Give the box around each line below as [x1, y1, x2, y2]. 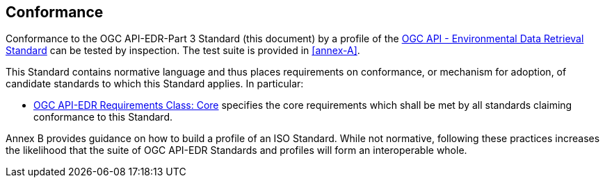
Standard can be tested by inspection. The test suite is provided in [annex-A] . [6, 44, 360, 57]
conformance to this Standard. [33, 111, 173, 123]
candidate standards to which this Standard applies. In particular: [6, 78, 304, 90]
